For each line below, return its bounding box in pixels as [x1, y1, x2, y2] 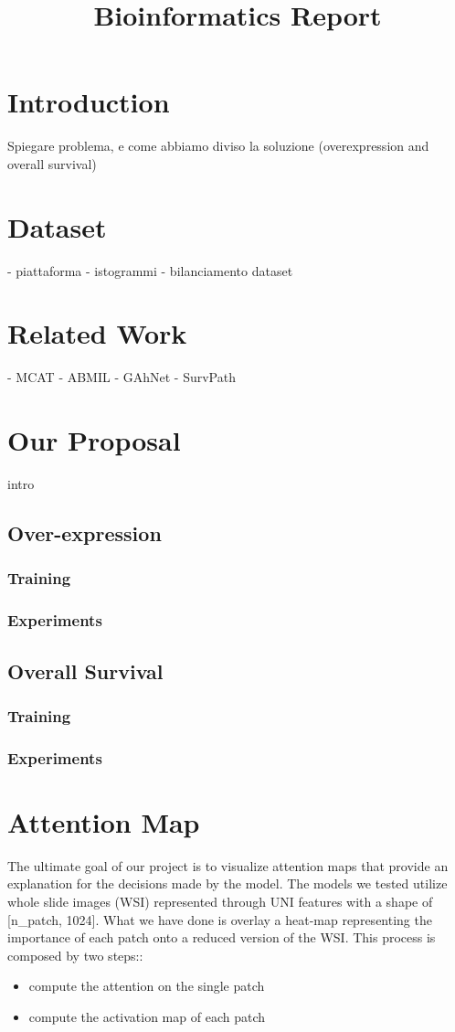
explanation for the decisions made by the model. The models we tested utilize [7, 874, 448, 893]
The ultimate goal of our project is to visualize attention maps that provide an [7, 856, 449, 875]
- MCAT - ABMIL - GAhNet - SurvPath [7, 367, 236, 387]
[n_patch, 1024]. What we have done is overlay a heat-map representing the [7, 910, 432, 929]
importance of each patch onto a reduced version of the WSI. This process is [7, 928, 436, 947]
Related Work [7, 314, 187, 352]
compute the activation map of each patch [28, 1006, 265, 1026]
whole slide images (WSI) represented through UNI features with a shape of [7, 891, 433, 910]
